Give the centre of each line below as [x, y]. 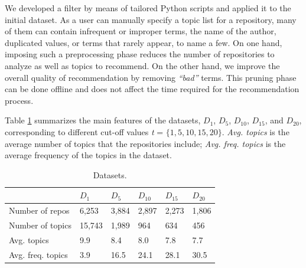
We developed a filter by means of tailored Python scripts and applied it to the [148, 8]
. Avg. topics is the [255, 131]
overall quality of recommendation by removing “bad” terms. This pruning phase [151, 77]
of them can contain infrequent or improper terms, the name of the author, [141, 31]
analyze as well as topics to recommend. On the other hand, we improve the [142, 65]
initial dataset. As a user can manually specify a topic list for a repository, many [151, 19]
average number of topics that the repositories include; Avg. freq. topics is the [145, 143]
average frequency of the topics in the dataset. [88, 155]
